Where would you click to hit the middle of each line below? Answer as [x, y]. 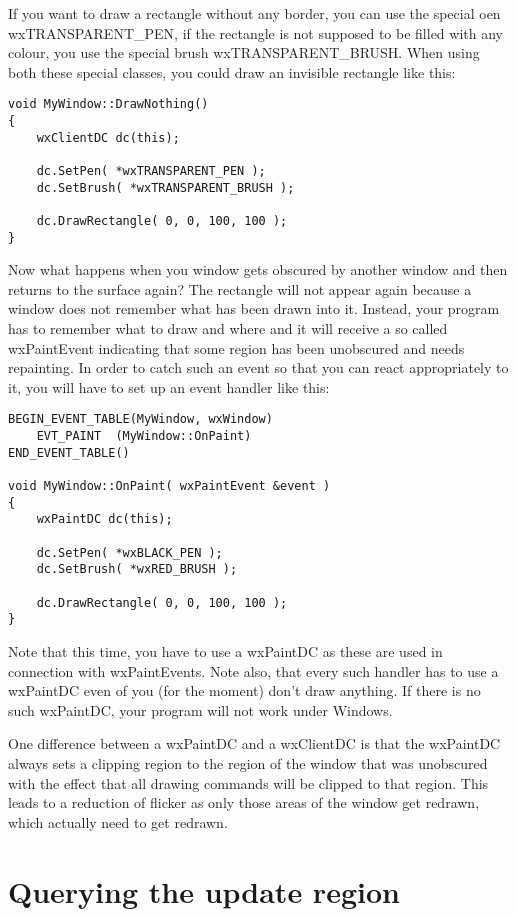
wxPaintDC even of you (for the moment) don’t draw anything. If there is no [244, 690]
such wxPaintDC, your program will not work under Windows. [200, 709]
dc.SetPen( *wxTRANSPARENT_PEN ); [151, 171]
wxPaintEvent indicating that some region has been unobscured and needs [236, 347]
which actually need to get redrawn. [118, 821]
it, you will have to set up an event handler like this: [169, 386]
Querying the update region [204, 890]
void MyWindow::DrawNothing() [108, 104]
